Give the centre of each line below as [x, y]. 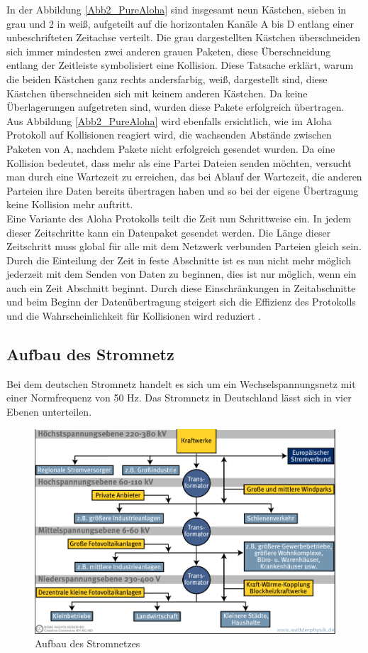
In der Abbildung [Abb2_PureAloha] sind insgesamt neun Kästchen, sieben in [177, 9]
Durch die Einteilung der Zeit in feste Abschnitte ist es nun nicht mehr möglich [179, 260]
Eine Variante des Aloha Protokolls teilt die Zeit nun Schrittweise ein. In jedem [179, 218]
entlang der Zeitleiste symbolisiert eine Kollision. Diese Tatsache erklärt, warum [180, 65]
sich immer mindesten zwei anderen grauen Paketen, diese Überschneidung [169, 51]
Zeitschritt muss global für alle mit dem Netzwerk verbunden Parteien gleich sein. [184, 246]
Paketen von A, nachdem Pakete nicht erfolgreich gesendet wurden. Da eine [171, 148]
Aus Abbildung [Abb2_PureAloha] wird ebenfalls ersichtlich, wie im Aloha [169, 120]
